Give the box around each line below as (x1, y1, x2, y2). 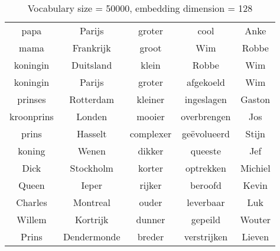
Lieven (242, 230, 269, 243)
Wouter (240, 213, 271, 226)
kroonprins (9, 110, 54, 123)
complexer (129, 127, 172, 140)
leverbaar (187, 195, 225, 209)
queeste (190, 144, 221, 157)
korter (138, 161, 163, 175)
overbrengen (181, 110, 231, 123)
